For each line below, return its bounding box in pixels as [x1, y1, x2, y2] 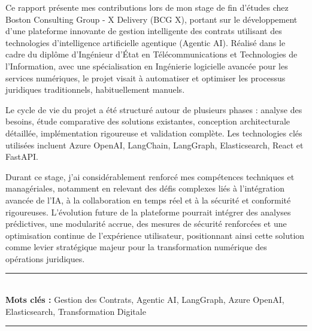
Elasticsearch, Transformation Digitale [5, 305, 146, 317]
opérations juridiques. [5, 252, 85, 265]
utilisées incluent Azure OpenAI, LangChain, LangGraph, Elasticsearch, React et [5, 138, 304, 151]
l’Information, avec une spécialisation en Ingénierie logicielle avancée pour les [5, 59, 288, 72]
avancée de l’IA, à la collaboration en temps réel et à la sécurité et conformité [5, 193, 291, 206]
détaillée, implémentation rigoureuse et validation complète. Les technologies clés [5, 126, 302, 139]
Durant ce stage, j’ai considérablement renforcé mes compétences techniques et [5, 170, 295, 183]
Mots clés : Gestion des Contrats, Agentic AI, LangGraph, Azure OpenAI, [5, 293, 284, 306]
